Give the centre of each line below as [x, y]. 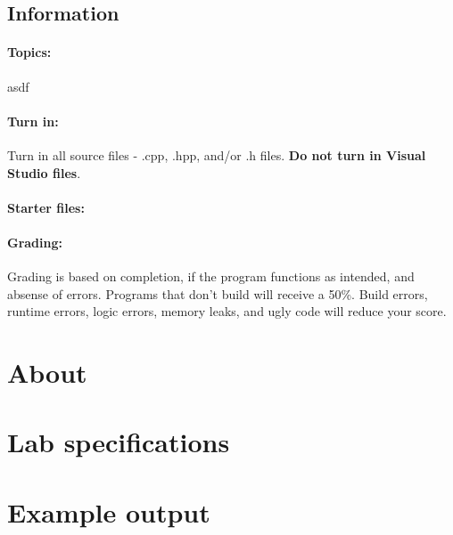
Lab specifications [119, 442]
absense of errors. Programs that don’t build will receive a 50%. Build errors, [218, 293]
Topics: [29, 52]
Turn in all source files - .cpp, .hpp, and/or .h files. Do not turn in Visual [217, 154]
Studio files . [44, 172]
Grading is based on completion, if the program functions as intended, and [211, 276]
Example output [109, 511]
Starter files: [46, 207]
